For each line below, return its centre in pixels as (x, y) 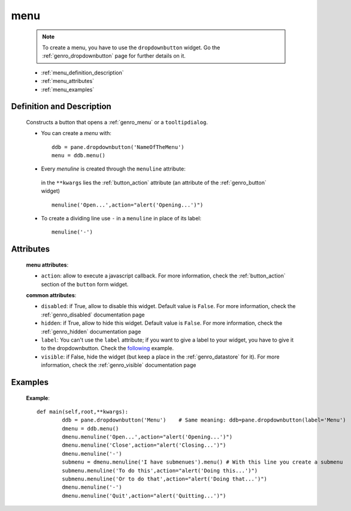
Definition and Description (61, 107)
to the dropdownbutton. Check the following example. (108, 348)
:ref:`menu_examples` (68, 89)
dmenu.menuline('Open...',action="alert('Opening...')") (147, 437)
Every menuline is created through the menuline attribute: (113, 169)
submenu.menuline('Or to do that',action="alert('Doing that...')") (165, 479)
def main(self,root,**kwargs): (83, 412)
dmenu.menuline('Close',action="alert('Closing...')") (144, 445)
